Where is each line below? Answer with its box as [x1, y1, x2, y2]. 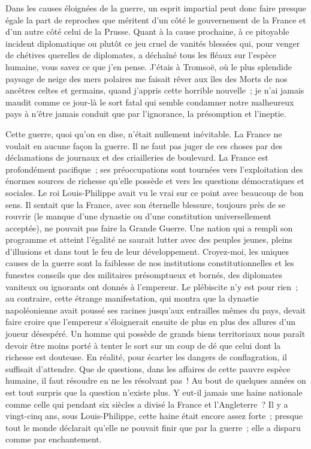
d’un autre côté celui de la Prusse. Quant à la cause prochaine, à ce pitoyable [5, 25, 289, 38]
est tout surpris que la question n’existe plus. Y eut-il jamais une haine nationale [5, 386, 303, 398]
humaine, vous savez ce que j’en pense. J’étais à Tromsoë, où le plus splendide [5, 60, 292, 73]
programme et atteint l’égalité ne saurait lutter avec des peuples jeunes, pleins [5, 233, 292, 246]
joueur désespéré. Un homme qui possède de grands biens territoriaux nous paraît [5, 327, 306, 340]
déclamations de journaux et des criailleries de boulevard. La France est [5, 151, 268, 164]
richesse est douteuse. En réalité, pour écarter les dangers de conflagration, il [5, 351, 287, 363]
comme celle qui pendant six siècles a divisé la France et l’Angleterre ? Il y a [5, 397, 288, 410]
